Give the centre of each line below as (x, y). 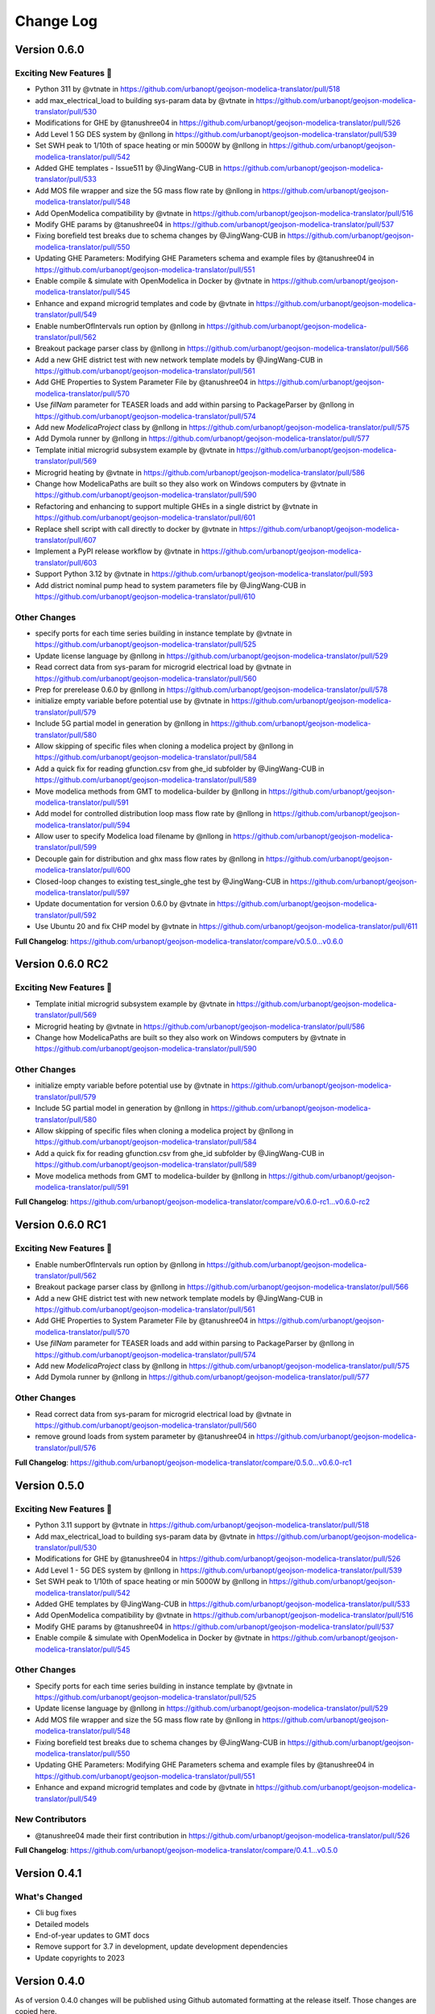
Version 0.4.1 (48, 1873)
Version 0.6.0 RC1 (60, 1225)
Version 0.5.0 (50, 1485)
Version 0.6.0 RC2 (62, 964)
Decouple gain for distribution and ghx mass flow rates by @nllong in (150, 859)
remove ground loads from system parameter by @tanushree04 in (145, 1436)
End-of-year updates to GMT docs (92, 1935)
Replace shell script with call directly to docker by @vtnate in (136, 528)
